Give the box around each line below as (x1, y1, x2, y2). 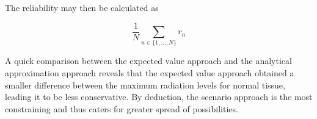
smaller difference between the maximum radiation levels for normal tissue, (5, 78, 285, 91)
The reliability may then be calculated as (5, 1, 159, 13)
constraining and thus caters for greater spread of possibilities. (5, 102, 238, 115)
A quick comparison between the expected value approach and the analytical (5, 54, 292, 67)
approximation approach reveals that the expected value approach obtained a (5, 66, 294, 79)
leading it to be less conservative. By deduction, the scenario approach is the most (5, 90, 313, 103)
